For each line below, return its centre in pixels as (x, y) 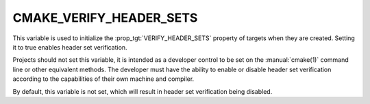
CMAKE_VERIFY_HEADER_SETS (105, 18)
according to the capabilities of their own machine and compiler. (103, 79)
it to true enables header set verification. (70, 47)
